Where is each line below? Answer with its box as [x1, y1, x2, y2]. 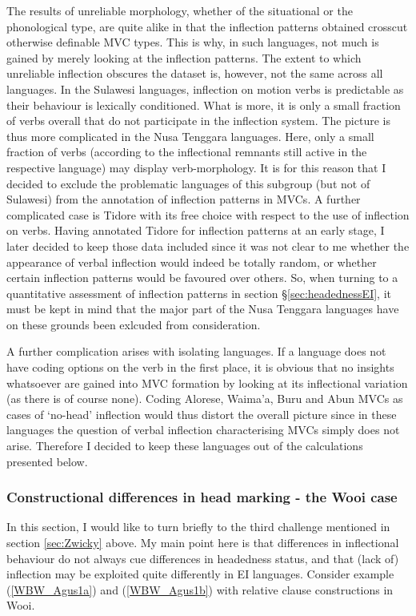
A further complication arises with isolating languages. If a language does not [6, 343, 386, 360]
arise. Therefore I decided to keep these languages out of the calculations [6, 437, 363, 454]
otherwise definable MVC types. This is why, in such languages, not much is [6, 34, 379, 50]
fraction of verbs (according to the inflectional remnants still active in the [6, 143, 367, 160]
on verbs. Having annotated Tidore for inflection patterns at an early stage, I [6, 222, 385, 239]
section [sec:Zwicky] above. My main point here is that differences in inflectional [6, 534, 399, 551]
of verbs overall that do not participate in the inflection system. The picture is [6, 112, 390, 129]
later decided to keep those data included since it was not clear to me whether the [6, 237, 410, 254]
